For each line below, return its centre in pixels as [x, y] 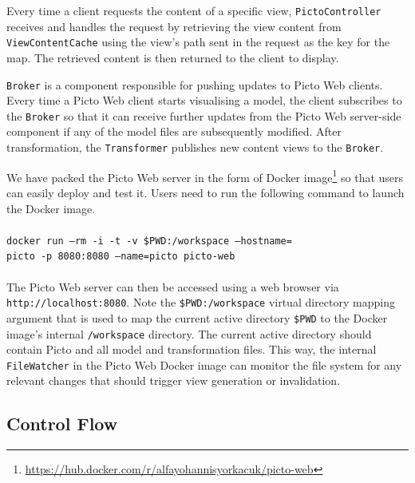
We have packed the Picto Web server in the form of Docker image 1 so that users [205, 176]
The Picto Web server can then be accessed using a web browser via [173, 286]
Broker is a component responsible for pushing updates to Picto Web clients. [195, 84]
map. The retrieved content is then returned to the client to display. [173, 57]
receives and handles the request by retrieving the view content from [174, 26]
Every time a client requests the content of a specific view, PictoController [194, 10]
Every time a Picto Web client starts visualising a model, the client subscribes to [204, 100]
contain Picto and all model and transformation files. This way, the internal [192, 349]
